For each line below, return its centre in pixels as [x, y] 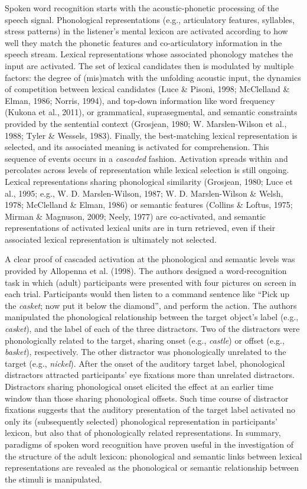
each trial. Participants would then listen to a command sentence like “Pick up [147, 294]
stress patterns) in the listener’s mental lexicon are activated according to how [146, 31]
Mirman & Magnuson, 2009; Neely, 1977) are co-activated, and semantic [135, 216]
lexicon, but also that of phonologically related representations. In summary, [143, 433]
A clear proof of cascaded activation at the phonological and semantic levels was [150, 259]
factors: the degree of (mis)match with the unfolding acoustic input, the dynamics [153, 77]
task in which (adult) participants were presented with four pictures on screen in [151, 282]
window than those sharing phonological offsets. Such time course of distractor [147, 398]
